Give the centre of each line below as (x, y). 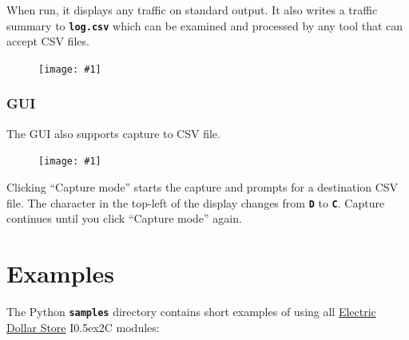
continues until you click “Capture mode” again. (124, 218)
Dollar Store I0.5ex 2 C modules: (83, 327)
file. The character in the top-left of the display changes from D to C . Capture (196, 202)
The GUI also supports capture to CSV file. (113, 133)
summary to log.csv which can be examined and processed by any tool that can (205, 25)
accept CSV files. (48, 41)
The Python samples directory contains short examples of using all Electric (191, 311)
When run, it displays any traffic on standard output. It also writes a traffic (192, 10)
